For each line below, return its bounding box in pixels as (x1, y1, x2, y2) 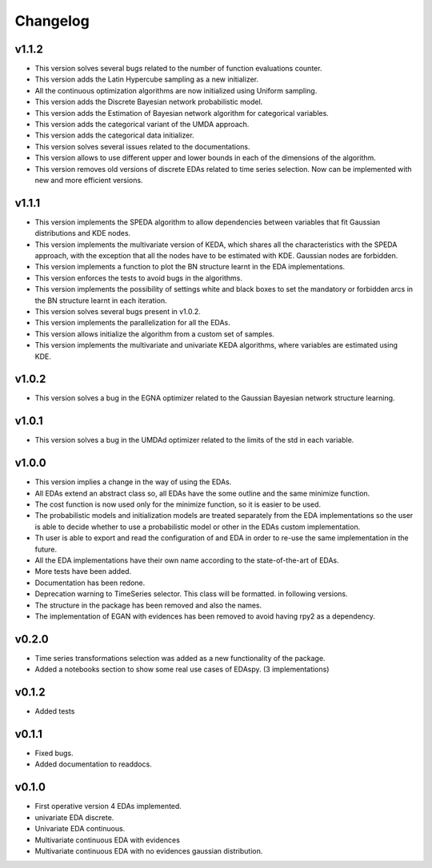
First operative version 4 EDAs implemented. (34, 802, 182, 811)
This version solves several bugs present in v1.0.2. (34, 307, 202, 316)
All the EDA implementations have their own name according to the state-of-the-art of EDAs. (34, 555, 339, 565)
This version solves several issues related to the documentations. (34, 141, 251, 151)
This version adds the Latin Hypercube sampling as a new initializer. (34, 74, 259, 84)
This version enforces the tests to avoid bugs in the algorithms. (34, 273, 243, 283)
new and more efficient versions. (34, 175, 143, 185)
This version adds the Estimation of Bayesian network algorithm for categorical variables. (34, 108, 330, 117)
